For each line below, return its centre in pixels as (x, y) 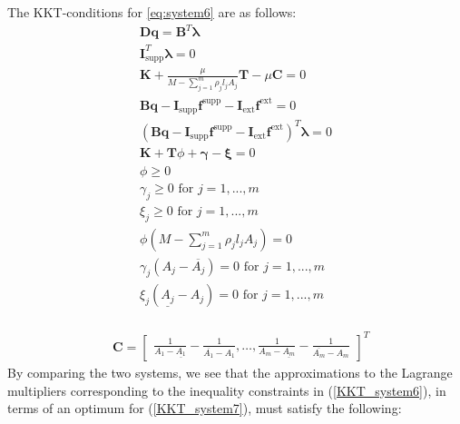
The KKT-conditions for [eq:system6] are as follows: (152, 12)
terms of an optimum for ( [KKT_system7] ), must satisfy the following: (205, 408)
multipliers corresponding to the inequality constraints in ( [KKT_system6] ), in (227, 390)
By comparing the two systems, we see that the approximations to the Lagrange (230, 372)
